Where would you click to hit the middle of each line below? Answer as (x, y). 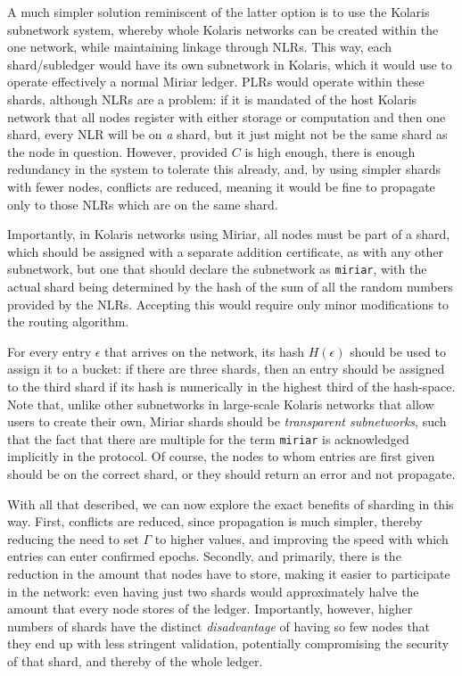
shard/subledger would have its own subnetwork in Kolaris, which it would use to (230, 64)
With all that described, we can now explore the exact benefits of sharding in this (231, 503)
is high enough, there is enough (330, 151)
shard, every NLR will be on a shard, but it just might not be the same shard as (227, 134)
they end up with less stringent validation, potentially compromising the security (228, 643)
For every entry (49, 351)
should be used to (398, 351)
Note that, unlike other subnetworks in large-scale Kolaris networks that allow (221, 404)
